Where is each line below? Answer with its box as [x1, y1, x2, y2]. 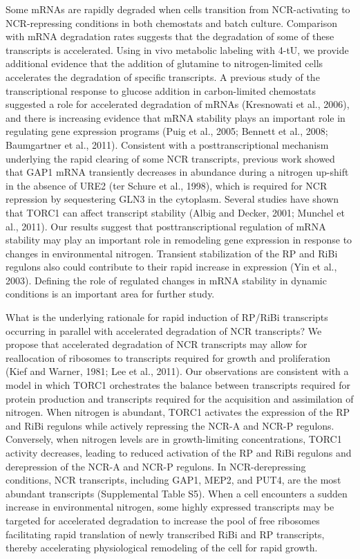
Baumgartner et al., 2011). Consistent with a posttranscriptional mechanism [6, 137, 329, 152]
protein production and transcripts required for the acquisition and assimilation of [6, 391, 354, 405]
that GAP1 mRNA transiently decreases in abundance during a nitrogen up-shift [6, 165, 349, 179]
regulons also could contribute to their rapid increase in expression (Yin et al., [6, 259, 337, 274]
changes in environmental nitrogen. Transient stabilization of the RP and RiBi [6, 246, 338, 260]
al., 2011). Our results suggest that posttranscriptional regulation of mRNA [6, 219, 326, 233]
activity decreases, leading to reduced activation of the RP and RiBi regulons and [6, 446, 352, 459]
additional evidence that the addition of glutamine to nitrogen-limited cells [6, 56, 323, 71]
